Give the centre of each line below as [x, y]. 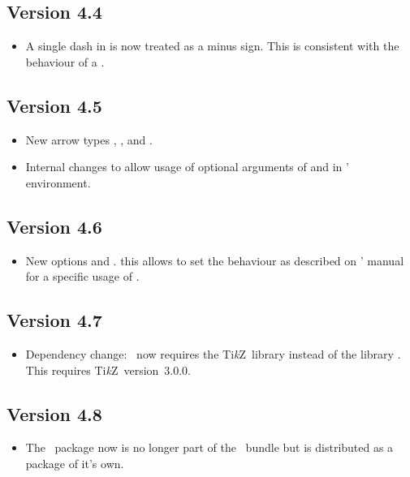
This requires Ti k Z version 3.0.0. [108, 370]
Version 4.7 [54, 320]
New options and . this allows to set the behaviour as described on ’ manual [215, 260]
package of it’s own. [75, 463]
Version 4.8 [54, 413]
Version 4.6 [54, 226]
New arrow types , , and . [89, 139]
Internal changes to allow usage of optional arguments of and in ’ [187, 167]
